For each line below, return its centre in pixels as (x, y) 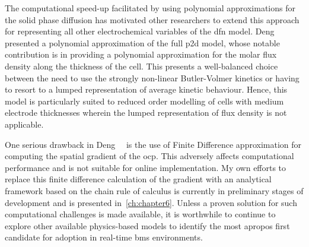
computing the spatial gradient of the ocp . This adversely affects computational (149, 156)
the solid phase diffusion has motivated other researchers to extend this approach (152, 19)
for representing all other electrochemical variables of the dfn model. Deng (140, 31)
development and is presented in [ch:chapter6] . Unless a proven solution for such (151, 202)
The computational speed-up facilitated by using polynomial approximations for (150, 8)
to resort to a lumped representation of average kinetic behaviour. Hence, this (146, 89)
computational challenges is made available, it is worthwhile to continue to (140, 214)
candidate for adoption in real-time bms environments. (104, 237)
